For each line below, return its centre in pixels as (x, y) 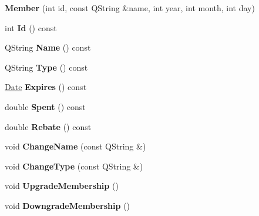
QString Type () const (46, 67)
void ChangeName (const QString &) (75, 146)
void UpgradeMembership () (62, 186)
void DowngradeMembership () (68, 205)
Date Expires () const (46, 87)
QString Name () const (48, 47)
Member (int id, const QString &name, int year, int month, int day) (130, 8)
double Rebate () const (48, 126)
